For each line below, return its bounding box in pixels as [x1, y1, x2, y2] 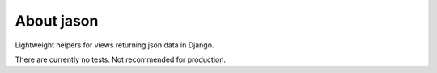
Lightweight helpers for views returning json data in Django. [15, 40, 214, 50]
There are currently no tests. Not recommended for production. [15, 55, 227, 64]
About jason [15, 12, 99, 30]
